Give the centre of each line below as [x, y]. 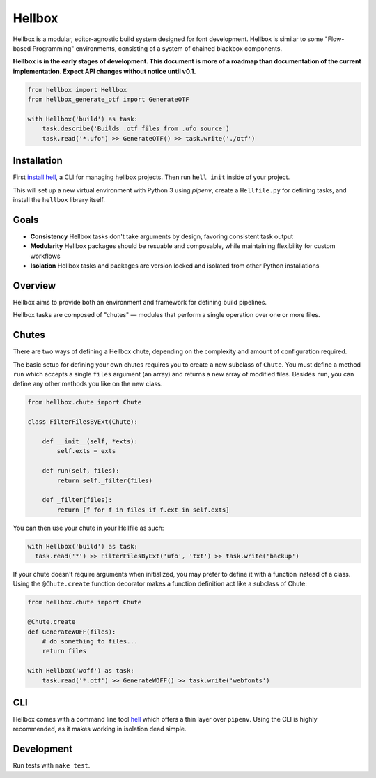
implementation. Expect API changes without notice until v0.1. [104, 71]
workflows [45, 256]
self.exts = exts [86, 451]
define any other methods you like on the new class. [88, 384]
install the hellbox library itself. [59, 199]
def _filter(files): [77, 500]
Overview [34, 285]
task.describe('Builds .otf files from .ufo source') [136, 129]
